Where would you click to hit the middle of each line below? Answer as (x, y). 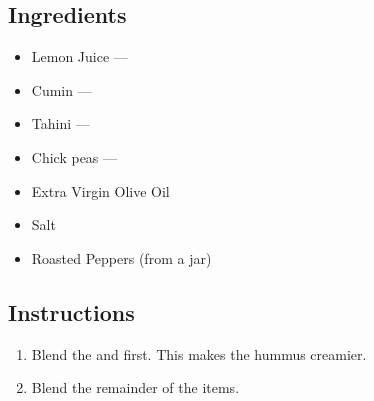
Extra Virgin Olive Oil (100, 190)
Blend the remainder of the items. (135, 387)
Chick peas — (74, 156)
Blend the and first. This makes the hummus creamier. (199, 353)
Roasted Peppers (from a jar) (121, 257)
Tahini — (60, 123)
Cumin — (61, 89)
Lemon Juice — (79, 56)
